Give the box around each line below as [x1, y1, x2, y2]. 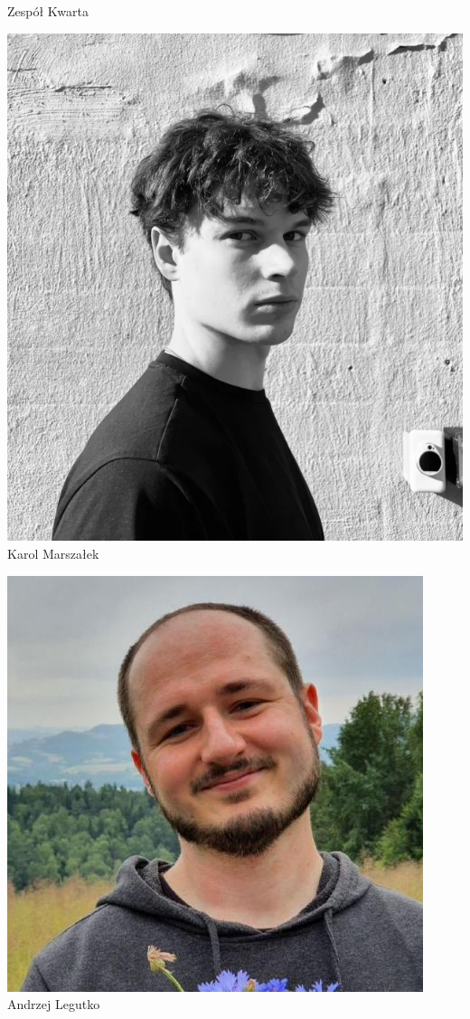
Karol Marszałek [7, 543, 99, 562]
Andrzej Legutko [7, 995, 100, 1014]
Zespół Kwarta [7, 2, 89, 20]
